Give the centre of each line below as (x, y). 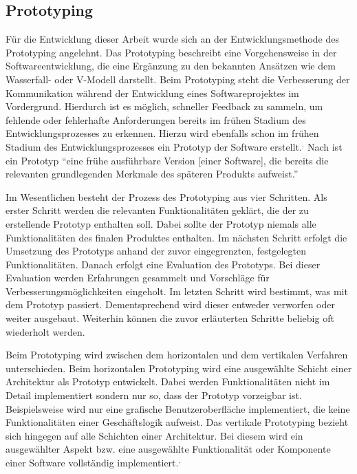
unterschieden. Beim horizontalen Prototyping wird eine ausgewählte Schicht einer (179, 368)
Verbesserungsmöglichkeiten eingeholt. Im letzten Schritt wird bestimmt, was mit (177, 291)
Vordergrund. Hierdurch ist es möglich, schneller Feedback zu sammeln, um (164, 106)
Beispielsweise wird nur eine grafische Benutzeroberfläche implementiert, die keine (178, 408)
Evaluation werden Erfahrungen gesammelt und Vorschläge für (138, 278)
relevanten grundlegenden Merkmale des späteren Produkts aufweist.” (152, 174)
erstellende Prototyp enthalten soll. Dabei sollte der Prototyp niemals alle (161, 223)
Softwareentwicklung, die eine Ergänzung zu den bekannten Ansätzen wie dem (171, 66)
